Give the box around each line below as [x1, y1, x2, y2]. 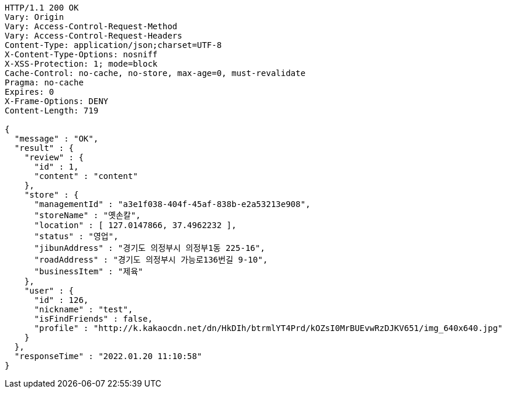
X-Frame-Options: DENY [5, 96, 109, 106]
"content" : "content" [34, 171, 138, 181]
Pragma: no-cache [5, 78, 84, 87]
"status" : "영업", [34, 232, 119, 241]
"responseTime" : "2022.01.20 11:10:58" [14, 351, 202, 361]
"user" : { [24, 286, 74, 295]
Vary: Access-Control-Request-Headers [5, 31, 183, 40]
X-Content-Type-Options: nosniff [5, 50, 158, 59]
